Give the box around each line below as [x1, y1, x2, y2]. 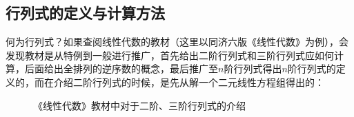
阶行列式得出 [224, 61, 282, 76]
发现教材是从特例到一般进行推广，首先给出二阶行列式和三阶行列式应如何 [6, 47, 334, 62]
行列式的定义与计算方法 [6, 2, 165, 23]
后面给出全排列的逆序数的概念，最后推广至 [24, 61, 218, 76]
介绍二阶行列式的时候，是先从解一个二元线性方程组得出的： [53, 74, 324, 89]
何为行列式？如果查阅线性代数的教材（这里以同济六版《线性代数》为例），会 [6, 34, 348, 49]
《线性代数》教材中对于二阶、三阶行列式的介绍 [33, 98, 246, 112]
